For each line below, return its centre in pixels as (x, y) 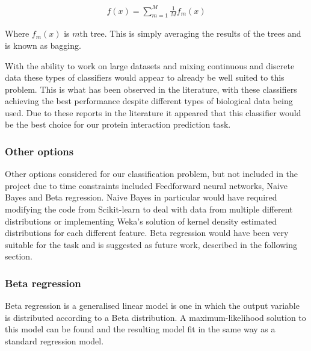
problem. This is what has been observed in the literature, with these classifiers (151, 89)
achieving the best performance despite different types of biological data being (149, 101)
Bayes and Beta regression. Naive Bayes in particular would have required (141, 197)
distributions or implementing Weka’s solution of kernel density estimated (141, 221)
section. (19, 256)
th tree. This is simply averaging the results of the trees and (190, 33)
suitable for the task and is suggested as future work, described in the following (151, 244)
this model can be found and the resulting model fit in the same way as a (140, 329)
